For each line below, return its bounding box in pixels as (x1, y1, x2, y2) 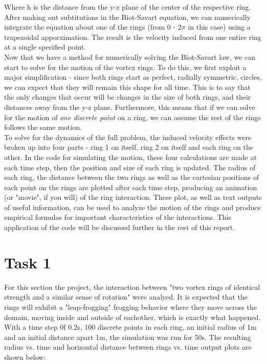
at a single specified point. (4, 41, 86, 52)
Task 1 (4, 252, 51, 272)
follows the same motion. (4, 122, 82, 132)
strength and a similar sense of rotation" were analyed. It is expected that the (4, 291, 248, 302)
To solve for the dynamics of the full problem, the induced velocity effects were (4, 131, 252, 142)
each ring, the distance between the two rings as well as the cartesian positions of (4, 172, 259, 183)
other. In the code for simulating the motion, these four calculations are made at (4, 151, 257, 162)
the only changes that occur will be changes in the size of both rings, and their (4, 92, 251, 102)
